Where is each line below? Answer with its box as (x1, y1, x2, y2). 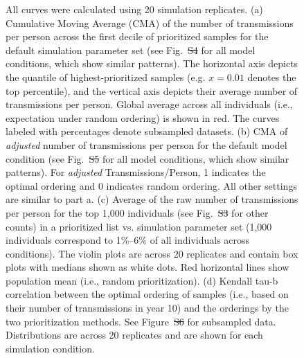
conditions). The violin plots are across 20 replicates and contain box (6, 246, 298, 260)
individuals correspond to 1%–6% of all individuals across (6, 233, 250, 247)
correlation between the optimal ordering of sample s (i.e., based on (6, 287, 289, 301)
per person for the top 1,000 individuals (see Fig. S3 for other (6, 205, 269, 220)
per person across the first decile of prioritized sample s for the (6, 29, 269, 44)
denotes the (247, 69, 296, 84)
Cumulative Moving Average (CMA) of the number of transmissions (6, 15, 294, 30)
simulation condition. (6, 341, 95, 355)
